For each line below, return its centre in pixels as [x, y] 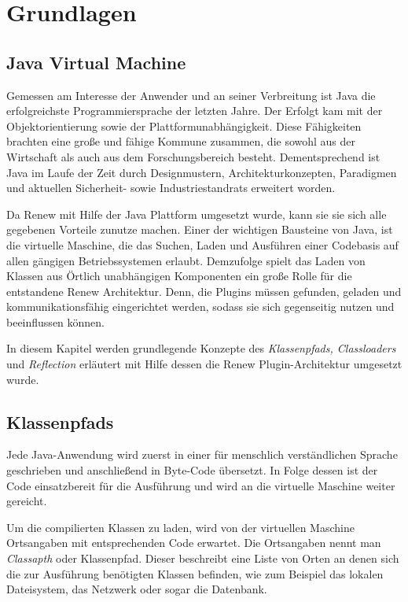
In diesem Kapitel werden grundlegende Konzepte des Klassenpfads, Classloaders [201, 348]
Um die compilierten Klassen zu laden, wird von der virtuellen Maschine [180, 527]
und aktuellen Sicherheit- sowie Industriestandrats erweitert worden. [171, 188]
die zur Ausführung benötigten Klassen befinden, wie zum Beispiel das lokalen [195, 573]
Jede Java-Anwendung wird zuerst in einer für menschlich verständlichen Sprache [202, 454]
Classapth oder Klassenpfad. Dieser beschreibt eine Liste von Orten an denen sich [203, 558]
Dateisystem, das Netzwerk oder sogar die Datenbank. [137, 589]
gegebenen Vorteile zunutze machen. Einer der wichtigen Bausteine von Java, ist [200, 229]
